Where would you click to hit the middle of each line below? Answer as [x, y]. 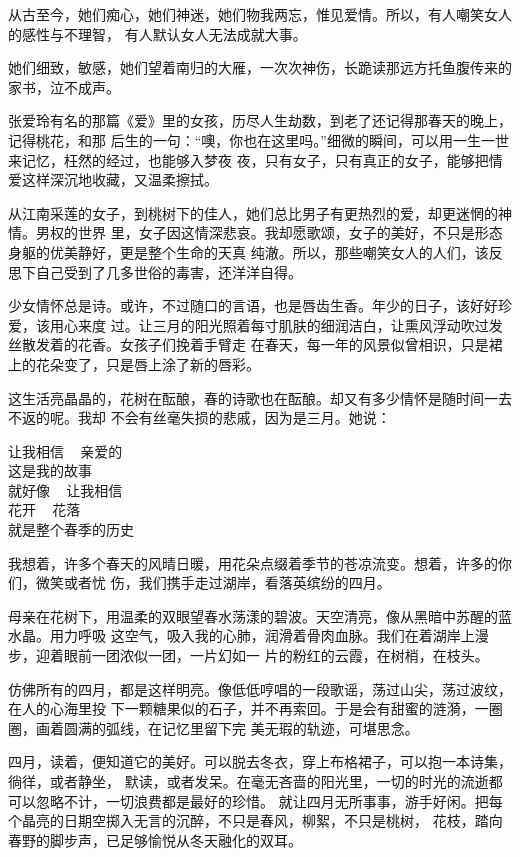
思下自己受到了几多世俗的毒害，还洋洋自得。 [155, 271]
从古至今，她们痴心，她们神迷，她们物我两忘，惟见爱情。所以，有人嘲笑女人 [260, 14]
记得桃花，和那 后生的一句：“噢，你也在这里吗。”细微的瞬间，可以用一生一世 [258, 139]
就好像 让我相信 [65, 489]
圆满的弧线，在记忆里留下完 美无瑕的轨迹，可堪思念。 [241, 727]
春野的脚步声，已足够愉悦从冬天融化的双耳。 [155, 839]
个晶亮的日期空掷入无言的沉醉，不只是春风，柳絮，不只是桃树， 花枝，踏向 [255, 820]
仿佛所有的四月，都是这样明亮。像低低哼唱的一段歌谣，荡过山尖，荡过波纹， [260, 688]
